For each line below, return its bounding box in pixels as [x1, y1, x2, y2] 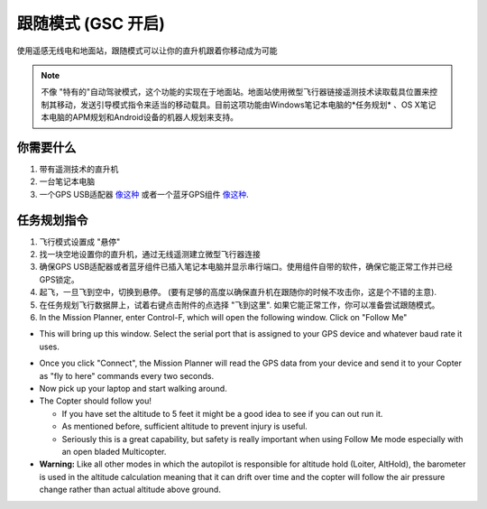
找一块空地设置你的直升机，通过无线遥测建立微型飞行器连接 [39, 249, 261, 260]
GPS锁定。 [39, 273, 80, 284]
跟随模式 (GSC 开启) [16, 14, 166, 33]
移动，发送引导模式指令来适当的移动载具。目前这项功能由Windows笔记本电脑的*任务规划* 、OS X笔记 [56, 99, 436, 110]
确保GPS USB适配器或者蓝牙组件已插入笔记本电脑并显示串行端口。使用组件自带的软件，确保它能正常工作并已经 [39, 262, 453, 273]
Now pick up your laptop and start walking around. [39, 384, 227, 393]
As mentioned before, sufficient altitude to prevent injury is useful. [61, 421, 308, 432]
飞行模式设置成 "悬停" [39, 236, 121, 247]
